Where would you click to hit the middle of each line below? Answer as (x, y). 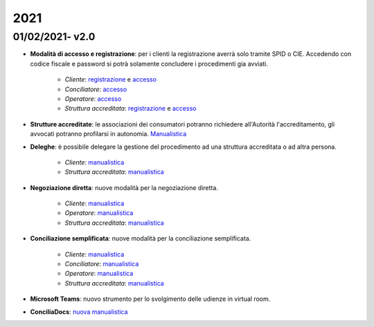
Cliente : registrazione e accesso (111, 80)
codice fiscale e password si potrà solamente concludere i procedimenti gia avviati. (149, 64)
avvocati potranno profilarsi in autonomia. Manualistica (108, 134)
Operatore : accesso (93, 99)
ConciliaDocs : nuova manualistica (79, 312)
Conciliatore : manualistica (102, 264)
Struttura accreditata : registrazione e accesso (131, 109)
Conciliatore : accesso (96, 89)
